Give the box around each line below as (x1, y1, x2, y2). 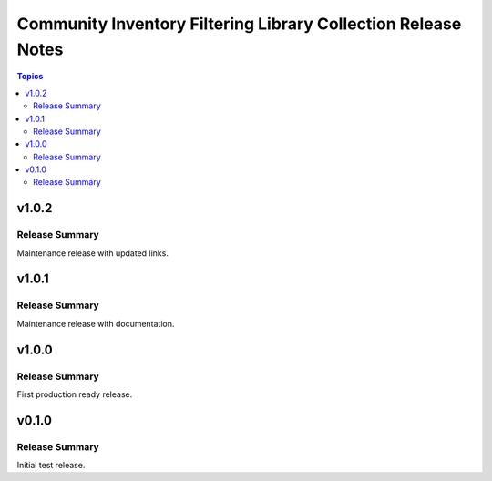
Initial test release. (16, 460, 86, 471)
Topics (16, 71, 44, 82)
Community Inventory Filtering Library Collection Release (16, 14, 462, 34)
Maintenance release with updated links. (16, 247, 169, 259)
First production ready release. (16, 388, 133, 400)
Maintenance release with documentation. (16, 318, 175, 329)
